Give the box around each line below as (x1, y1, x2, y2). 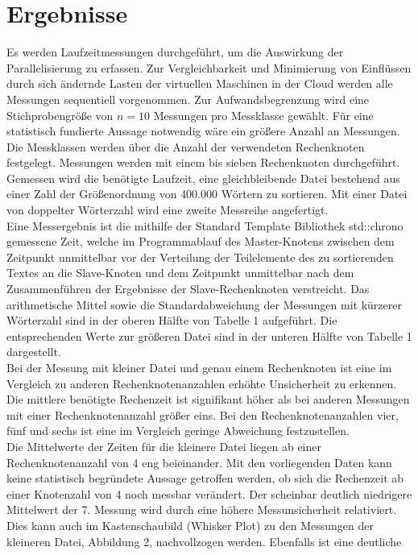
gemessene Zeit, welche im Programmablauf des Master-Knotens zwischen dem (6, 233, 395, 250)
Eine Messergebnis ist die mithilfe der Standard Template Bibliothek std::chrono (6, 217, 404, 234)
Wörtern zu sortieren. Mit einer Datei (221, 185, 408, 202)
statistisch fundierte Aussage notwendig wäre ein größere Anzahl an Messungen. (6, 122, 400, 139)
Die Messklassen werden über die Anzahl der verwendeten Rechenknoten (6, 138, 365, 155)
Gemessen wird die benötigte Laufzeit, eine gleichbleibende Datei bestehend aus (6, 169, 400, 186)
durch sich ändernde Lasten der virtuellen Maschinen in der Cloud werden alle (6, 75, 393, 92)
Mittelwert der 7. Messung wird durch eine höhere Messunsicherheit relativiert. (6, 501, 397, 518)
